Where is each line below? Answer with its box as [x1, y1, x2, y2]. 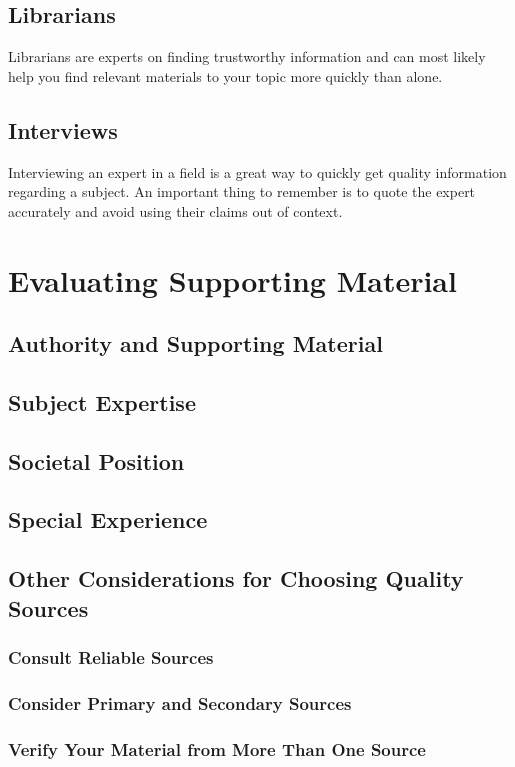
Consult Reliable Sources [8, 644, 214, 669]
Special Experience [8, 504, 208, 535]
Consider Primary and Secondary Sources [8, 690, 352, 715]
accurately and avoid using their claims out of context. [8, 200, 343, 221]
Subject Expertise [8, 386, 196, 417]
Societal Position [8, 445, 185, 476]
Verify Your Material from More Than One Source [8, 736, 426, 761]
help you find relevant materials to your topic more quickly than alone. [8, 65, 443, 86]
